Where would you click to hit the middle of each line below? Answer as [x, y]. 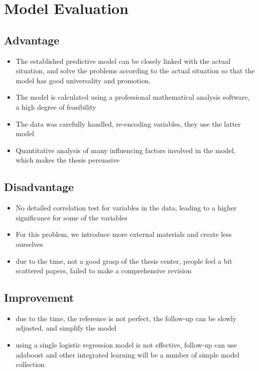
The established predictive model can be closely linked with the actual [123, 61]
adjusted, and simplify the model [66, 328]
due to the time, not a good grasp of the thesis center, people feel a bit [124, 261]
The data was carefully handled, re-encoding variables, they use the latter [128, 123]
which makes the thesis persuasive [67, 160]
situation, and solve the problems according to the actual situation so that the [135, 71]
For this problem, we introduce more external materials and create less [124, 234]
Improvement [39, 297]
